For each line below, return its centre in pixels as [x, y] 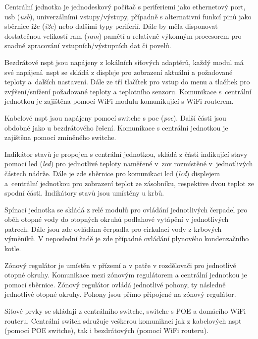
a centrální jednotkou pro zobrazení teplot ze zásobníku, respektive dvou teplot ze [129, 183]
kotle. [13, 248]
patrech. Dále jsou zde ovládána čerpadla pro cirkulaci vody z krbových [113, 229]
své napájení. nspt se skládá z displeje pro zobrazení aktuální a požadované [119, 72]
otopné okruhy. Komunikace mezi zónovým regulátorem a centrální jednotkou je [126, 275]
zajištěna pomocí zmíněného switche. [60, 137]
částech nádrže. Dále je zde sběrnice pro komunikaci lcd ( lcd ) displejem [112, 173]
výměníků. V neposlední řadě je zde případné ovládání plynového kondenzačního [127, 238]
